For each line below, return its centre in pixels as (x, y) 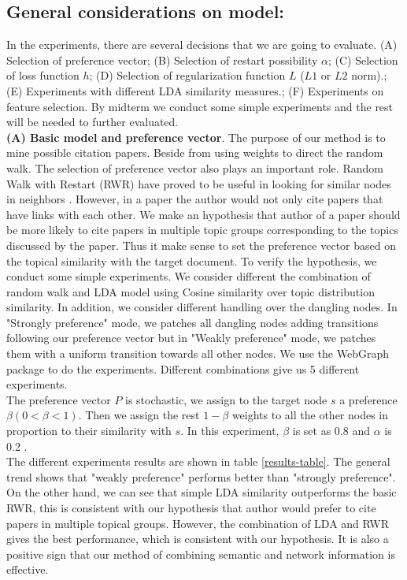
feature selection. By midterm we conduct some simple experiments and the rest (200, 106)
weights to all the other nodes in (310, 415)
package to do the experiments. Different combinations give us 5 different (183, 368)
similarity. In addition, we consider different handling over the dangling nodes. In (202, 307)
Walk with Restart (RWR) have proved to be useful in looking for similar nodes (199, 183)
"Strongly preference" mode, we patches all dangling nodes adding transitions (192, 322)
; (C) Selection (363, 59)
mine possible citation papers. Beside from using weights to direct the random (195, 152)
